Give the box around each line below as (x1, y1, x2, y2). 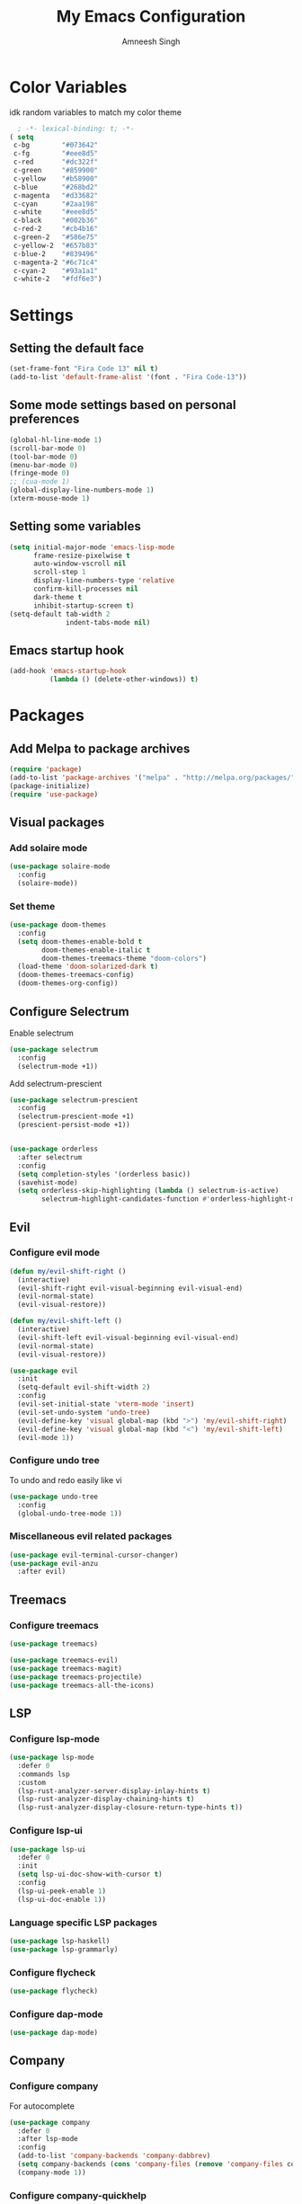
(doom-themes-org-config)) (17, 979, 119, 988)
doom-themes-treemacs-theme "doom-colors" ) (41, 954, 207, 963)
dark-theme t (32, 592, 83, 601)
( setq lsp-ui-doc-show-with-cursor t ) (17, 1870, 164, 1880)
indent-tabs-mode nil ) (66, 618, 151, 627)
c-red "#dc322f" (13, 157, 99, 167)
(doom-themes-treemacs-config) (17, 971, 135, 980)
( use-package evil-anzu (9, 1559, 99, 1568)
